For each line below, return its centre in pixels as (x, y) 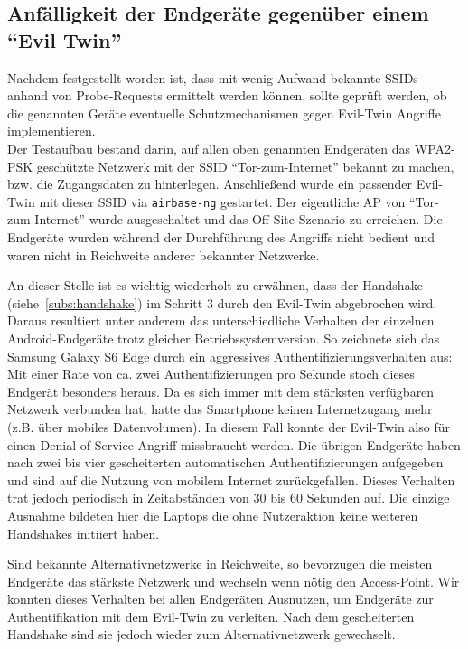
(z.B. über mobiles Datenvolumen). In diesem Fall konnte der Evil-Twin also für (229, 426)
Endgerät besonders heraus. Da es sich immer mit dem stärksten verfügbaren (221, 391)
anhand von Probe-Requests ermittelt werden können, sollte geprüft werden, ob (227, 95)
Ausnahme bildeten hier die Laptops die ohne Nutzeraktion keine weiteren (213, 515)
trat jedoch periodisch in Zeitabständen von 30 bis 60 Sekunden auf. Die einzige (229, 498)
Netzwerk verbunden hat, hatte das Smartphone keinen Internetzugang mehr (220, 409)
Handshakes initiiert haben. (84, 533)
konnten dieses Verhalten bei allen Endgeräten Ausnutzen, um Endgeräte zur (220, 599)
